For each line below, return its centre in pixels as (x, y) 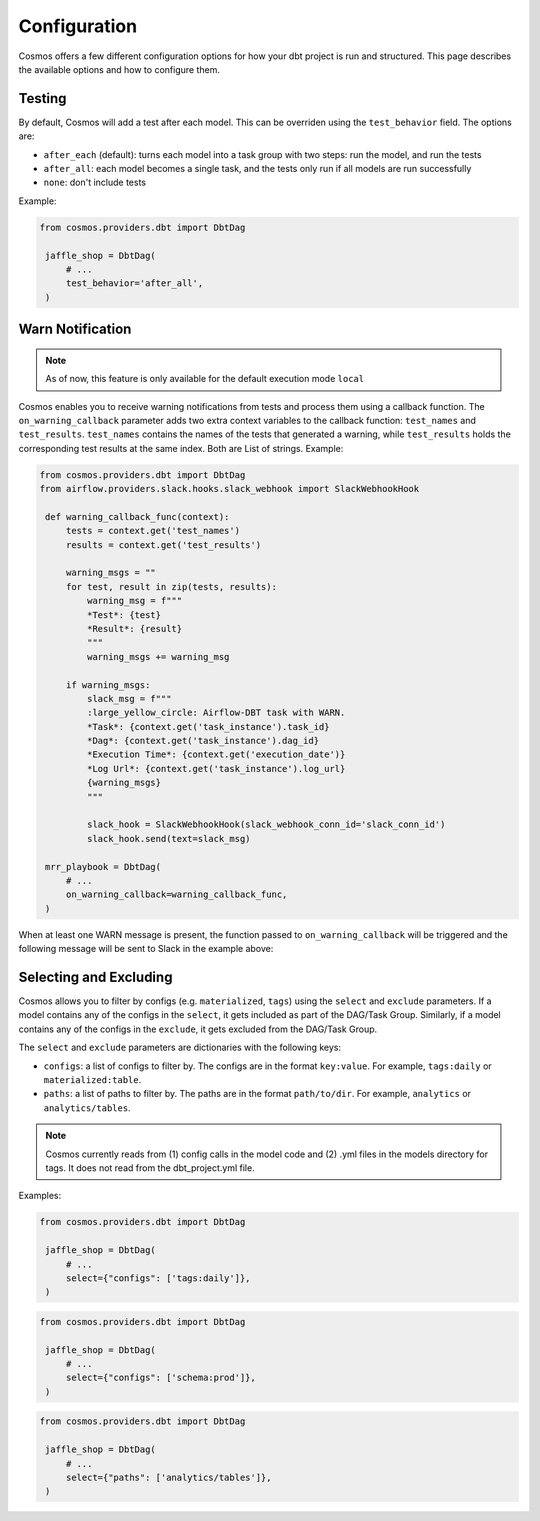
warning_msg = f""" (134, 601)
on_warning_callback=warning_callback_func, (176, 894)
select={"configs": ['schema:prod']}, (161, 1378)
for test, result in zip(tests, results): (171, 586)
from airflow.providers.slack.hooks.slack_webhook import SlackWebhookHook (229, 489)
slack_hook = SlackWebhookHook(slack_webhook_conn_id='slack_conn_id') (266, 824)
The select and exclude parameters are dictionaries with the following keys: (180, 1047)
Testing (42, 98)
